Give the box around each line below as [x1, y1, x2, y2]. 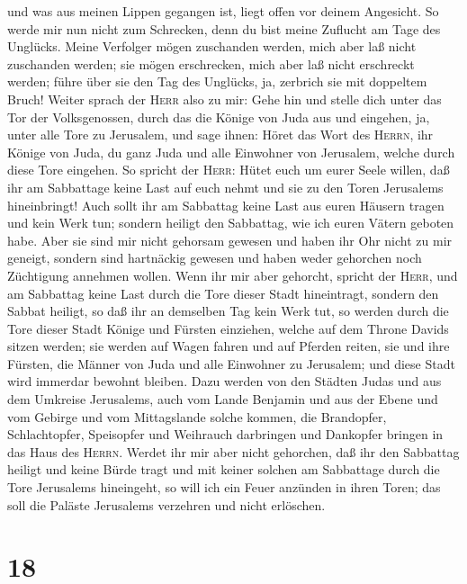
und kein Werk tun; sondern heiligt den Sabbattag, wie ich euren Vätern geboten [7, 213, 454, 232]
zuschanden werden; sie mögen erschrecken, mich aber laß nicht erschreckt [7, 54, 415, 73]
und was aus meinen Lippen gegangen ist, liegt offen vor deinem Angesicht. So [7, 2, 439, 20]
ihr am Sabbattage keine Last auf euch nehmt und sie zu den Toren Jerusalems [7, 177, 444, 196]
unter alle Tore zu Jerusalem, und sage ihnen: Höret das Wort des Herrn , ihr [7, 125, 434, 144]
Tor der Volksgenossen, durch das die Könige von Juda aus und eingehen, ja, [7, 107, 430, 126]
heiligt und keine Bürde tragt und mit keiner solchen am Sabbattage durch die [7, 460, 440, 479]
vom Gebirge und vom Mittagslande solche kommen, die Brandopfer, [7, 407, 387, 426]
